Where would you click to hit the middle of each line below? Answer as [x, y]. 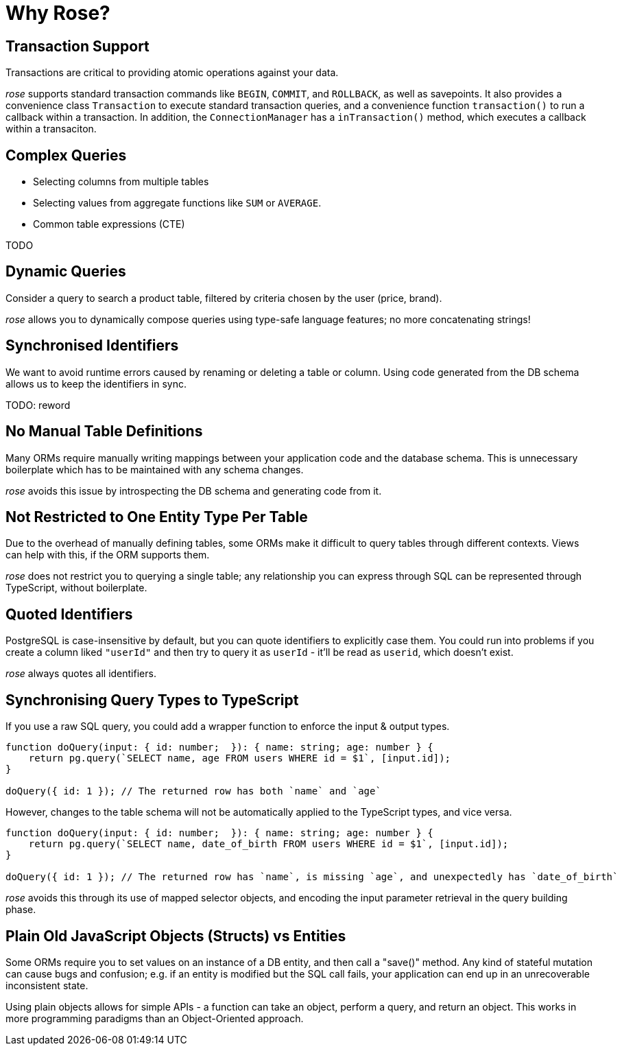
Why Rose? [58, 13]
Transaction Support [77, 46]
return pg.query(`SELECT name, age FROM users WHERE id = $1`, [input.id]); [240, 758]
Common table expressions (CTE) [109, 224]
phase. [21, 910]
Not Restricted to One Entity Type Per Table [157, 517]
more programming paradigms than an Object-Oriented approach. [155, 1018]
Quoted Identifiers [69, 614]
